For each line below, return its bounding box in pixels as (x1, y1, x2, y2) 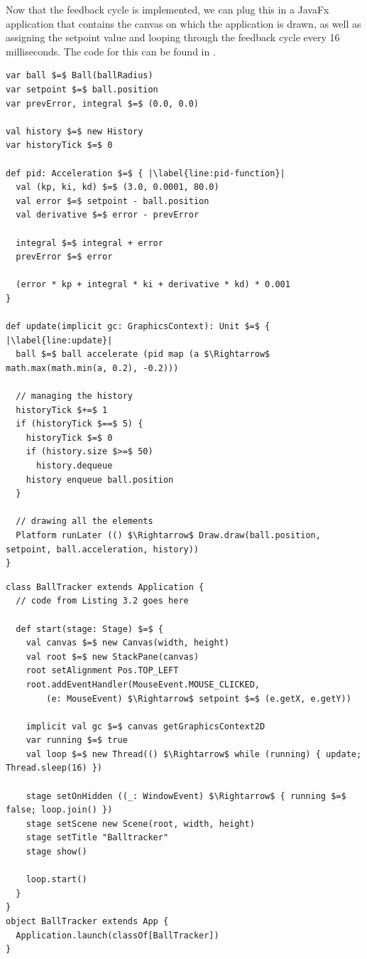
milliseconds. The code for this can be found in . (6, 43, 216, 58)
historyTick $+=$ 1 (16, 405, 108, 415)
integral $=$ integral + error (16, 237, 163, 248)
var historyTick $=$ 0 (6, 140, 113, 151)
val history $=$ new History (6, 126, 143, 136)
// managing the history (16, 391, 133, 402)
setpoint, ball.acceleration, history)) (6, 544, 199, 554)
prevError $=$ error (16, 252, 113, 262)
